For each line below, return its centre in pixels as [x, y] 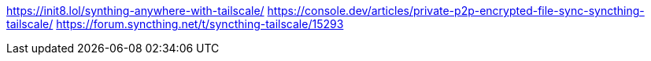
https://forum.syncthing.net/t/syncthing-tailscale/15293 [200, 24]
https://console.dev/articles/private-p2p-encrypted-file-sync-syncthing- [456, 11]
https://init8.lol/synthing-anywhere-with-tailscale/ [135, 11]
